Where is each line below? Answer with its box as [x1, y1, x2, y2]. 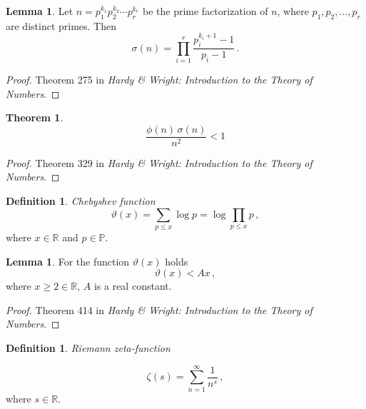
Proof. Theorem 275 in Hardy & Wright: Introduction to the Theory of [6, 72, 312, 87]
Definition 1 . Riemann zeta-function [6, 340, 171, 355]
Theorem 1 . [6, 110, 63, 125]
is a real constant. [93, 278, 172, 293]
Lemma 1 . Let [6, 4, 73, 18]
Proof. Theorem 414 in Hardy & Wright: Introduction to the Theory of [6, 302, 312, 317]
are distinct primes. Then [6, 18, 117, 33]
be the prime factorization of [143, 4, 268, 18]
